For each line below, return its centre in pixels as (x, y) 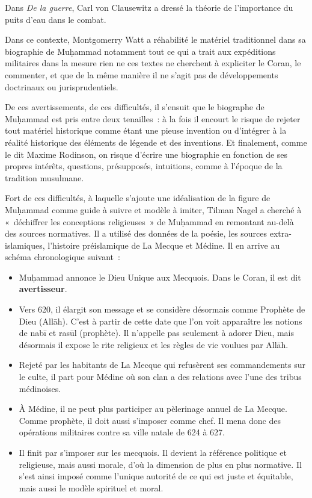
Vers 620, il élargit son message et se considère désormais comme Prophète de (162, 309)
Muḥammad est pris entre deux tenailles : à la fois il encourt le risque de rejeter (153, 118)
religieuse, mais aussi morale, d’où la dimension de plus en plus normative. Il (160, 464)
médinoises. (40, 388)
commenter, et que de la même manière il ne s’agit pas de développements (142, 74)
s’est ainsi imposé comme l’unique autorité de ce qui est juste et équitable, (156, 476)
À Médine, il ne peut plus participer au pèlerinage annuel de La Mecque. (153, 409)
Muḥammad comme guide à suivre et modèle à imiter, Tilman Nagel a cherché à (153, 209)
